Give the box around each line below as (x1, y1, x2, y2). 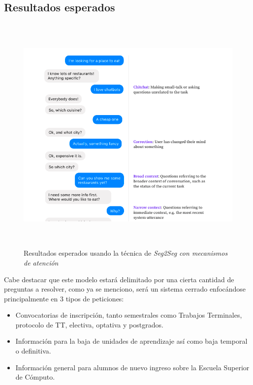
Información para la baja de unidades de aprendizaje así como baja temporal (15, 336, 248, 346)
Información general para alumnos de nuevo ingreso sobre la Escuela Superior (15, 362, 250, 372)
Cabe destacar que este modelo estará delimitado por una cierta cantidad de (4, 274, 234, 284)
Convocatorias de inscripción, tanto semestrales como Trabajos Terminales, (15, 310, 242, 320)
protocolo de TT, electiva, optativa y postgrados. (15, 319, 163, 329)
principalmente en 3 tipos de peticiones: (4, 293, 124, 303)
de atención (24, 257, 59, 267)
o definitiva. (15, 346, 51, 356)
